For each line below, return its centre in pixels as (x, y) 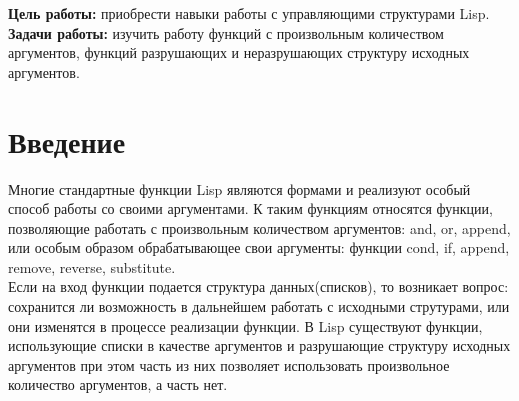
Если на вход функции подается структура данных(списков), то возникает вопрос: (258, 286)
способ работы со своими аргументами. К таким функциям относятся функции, (250, 208)
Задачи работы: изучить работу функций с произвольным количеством (226, 32)
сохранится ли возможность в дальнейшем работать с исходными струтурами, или (259, 306)
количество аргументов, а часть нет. (118, 384)
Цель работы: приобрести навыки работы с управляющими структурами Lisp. (249, 13)
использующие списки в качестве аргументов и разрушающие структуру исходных (259, 345)
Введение (67, 140)
